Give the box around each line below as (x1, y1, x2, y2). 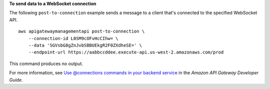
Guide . (9, 76, 23, 82)
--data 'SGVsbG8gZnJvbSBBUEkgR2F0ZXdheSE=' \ (28, 42, 142, 48)
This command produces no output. (9, 60, 83, 66)
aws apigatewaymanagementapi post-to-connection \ (18, 28, 145, 34)
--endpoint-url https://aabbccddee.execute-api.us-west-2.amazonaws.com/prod (28, 49, 224, 55)
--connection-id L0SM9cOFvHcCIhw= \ (28, 35, 118, 41)
